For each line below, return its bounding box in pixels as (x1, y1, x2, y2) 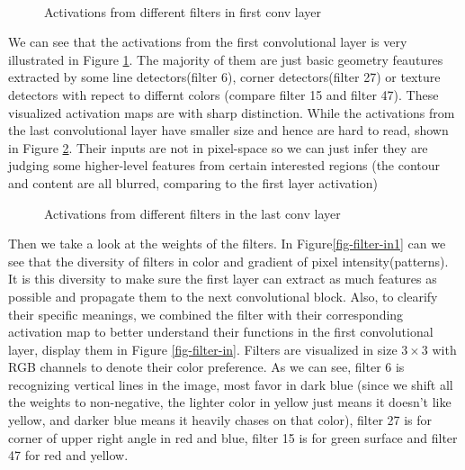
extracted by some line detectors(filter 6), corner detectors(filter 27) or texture (8, 68, 441, 86)
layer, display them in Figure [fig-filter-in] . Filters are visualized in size (8, 339, 398, 358)
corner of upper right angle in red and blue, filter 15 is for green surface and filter (8, 428, 458, 447)
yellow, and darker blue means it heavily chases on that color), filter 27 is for (8, 411, 433, 429)
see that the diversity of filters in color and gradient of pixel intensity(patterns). (8, 251, 449, 270)
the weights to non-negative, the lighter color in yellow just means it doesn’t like (8, 393, 452, 411)
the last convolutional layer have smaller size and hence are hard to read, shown (8, 121, 449, 140)
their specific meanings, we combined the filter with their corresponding (8, 304, 404, 323)
